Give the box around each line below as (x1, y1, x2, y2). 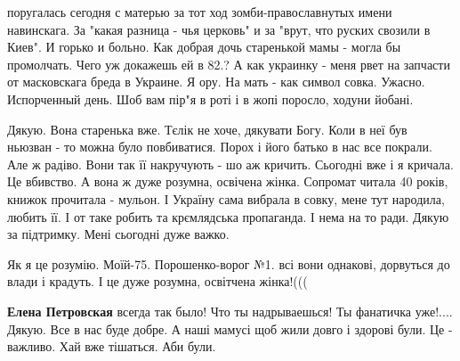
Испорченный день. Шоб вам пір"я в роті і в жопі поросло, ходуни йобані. (7, 89, 414, 108)
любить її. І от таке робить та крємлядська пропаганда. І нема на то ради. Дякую (7, 207, 449, 226)
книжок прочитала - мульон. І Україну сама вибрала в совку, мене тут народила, (7, 189, 445, 208)
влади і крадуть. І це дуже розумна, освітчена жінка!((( (7, 272, 308, 291)
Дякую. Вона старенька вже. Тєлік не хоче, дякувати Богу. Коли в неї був (7, 119, 408, 138)
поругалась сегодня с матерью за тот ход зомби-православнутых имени (7, 3, 392, 21)
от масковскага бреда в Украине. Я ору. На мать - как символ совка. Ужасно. (7, 72, 425, 91)
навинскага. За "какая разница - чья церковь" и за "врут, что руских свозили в (7, 20, 431, 38)
